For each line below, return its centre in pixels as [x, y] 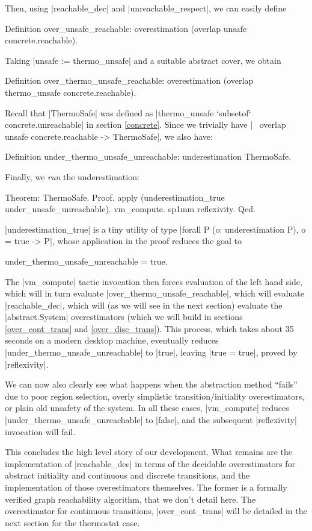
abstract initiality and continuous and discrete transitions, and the [127, 475]
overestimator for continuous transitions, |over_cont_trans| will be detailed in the [156, 511]
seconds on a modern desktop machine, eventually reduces [112, 340]
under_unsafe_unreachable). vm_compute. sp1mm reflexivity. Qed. [130, 209]
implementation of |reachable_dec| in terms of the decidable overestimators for [150, 463]
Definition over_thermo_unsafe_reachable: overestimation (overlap [129, 80]
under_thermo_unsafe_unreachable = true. [86, 261]
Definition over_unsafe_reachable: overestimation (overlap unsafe [126, 28]
